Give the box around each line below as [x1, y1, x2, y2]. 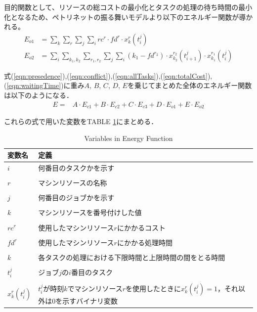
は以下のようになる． [4, 90, 73, 100]
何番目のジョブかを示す [38, 192, 115, 203]
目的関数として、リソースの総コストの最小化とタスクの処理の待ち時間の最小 [4, 2, 253, 12]
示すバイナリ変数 [62, 295, 118, 306]
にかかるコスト [117, 222, 166, 232]
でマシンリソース [67, 283, 123, 293]
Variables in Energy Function [84, 133, 173, 143]
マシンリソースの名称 [38, 178, 107, 188]
